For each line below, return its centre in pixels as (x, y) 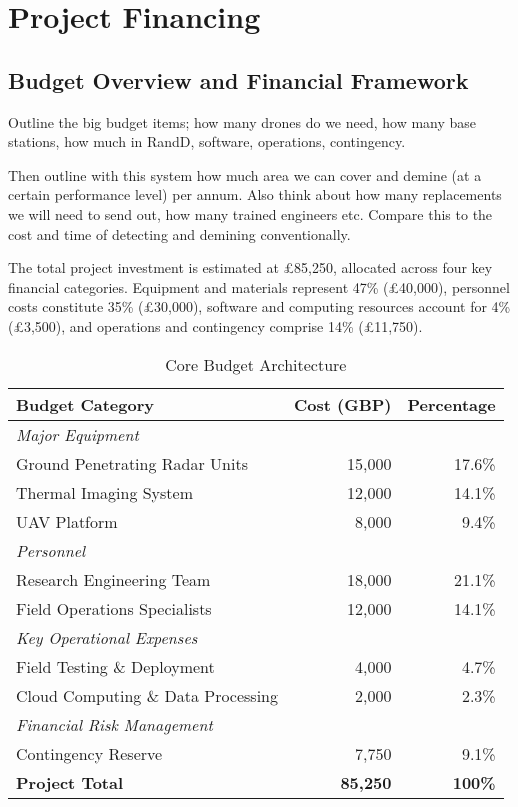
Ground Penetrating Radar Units (132, 463)
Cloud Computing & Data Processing (147, 695)
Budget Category (85, 404)
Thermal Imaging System (105, 492)
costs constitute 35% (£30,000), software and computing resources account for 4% (259, 306)
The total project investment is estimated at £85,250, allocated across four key (250, 267)
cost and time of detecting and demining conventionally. (179, 233)
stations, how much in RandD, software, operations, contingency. (207, 141)
